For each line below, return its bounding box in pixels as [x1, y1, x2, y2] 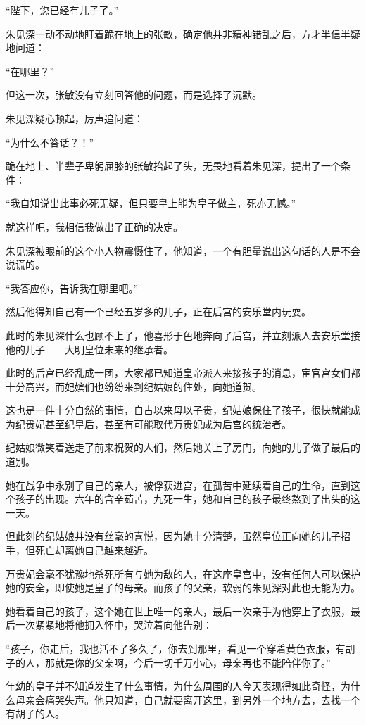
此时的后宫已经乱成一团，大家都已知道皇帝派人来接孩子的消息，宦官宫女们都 [6, 365, 360, 380]
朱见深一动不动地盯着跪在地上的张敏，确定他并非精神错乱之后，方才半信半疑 [6, 26, 360, 41]
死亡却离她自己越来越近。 [34, 543, 153, 557]
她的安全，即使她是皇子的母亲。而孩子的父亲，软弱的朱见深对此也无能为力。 [6, 580, 360, 595]
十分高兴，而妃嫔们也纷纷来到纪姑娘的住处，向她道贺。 [6, 379, 262, 393]
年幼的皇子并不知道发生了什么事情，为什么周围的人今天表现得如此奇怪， [6, 679, 341, 693]
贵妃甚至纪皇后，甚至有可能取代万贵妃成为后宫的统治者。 [25, 416, 291, 431]
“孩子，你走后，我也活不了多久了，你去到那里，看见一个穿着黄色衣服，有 [6, 641, 346, 655]
